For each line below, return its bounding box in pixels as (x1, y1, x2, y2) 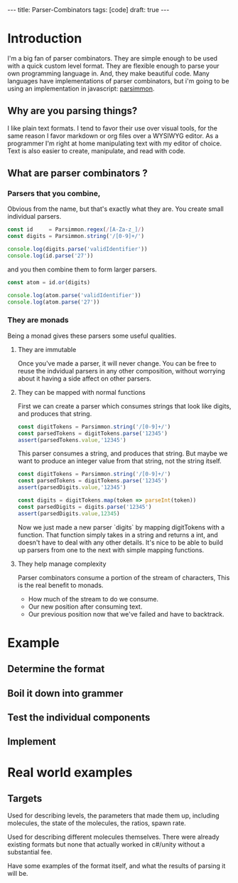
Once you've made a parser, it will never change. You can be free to (17, 358, 217, 368)
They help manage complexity (17, 559, 107, 568)
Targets (7, 792, 43, 805)
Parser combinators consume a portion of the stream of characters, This (17, 573, 230, 582)
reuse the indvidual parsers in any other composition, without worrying (17, 366, 225, 375)
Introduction (7, 31, 82, 47)
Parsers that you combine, (7, 189, 101, 199)
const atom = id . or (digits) (7, 279, 91, 286)
